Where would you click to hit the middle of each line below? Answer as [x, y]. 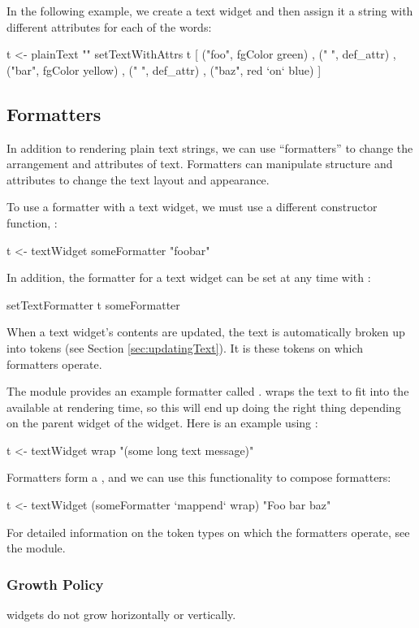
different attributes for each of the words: [109, 26]
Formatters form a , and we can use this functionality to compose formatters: [199, 477]
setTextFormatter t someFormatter [93, 304]
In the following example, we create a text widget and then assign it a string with [210, 11]
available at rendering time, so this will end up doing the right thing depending [204, 407]
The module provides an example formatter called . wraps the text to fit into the [208, 391]
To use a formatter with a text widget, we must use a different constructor [192, 207]
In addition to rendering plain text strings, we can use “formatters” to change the [210, 147]
